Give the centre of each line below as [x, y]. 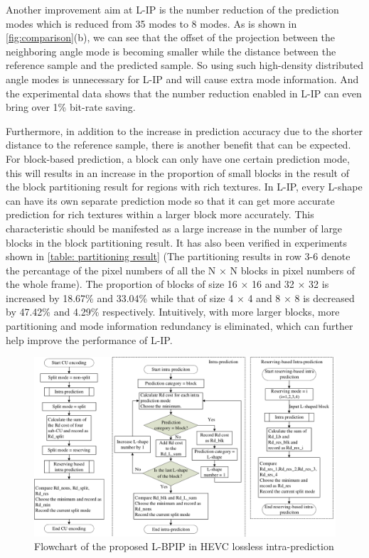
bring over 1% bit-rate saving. [71, 107]
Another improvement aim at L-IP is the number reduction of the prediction [172, 9]
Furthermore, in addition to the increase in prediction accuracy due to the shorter [184, 130]
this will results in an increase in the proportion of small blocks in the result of [177, 172]
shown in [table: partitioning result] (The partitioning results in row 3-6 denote [178, 256]
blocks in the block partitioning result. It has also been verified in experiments [177, 242]
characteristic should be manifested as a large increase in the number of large [174, 228]
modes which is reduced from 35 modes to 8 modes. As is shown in [151, 23]
